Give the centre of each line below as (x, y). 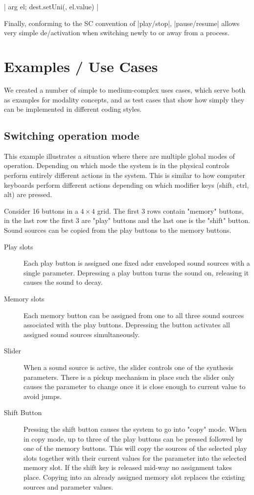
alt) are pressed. (28, 194)
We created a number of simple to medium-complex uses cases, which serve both (125, 89)
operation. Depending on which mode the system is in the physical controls (117, 165)
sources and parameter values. (69, 486)
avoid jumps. (43, 396)
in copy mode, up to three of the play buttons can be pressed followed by (133, 438)
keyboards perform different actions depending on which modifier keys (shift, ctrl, (127, 185)
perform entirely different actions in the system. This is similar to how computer (125, 175)
